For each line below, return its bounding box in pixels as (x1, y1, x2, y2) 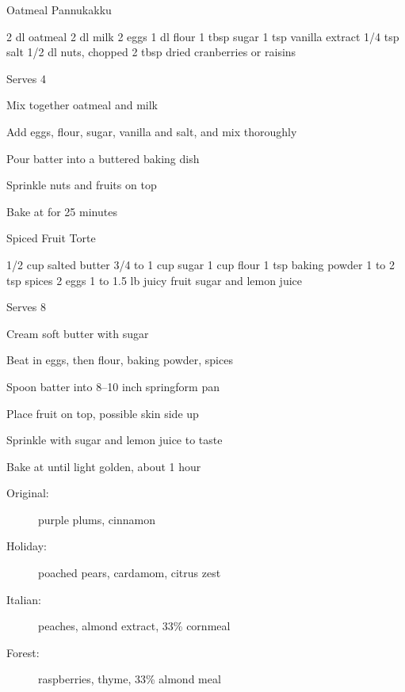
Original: (6, 485, 49, 501)
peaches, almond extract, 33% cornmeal (38, 618, 231, 634)
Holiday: (6, 538, 47, 554)
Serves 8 (6, 298, 46, 315)
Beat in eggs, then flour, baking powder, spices (6, 352, 233, 368)
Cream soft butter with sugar (6, 325, 149, 341)
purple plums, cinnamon (38, 511, 155, 527)
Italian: (6, 591, 41, 607)
